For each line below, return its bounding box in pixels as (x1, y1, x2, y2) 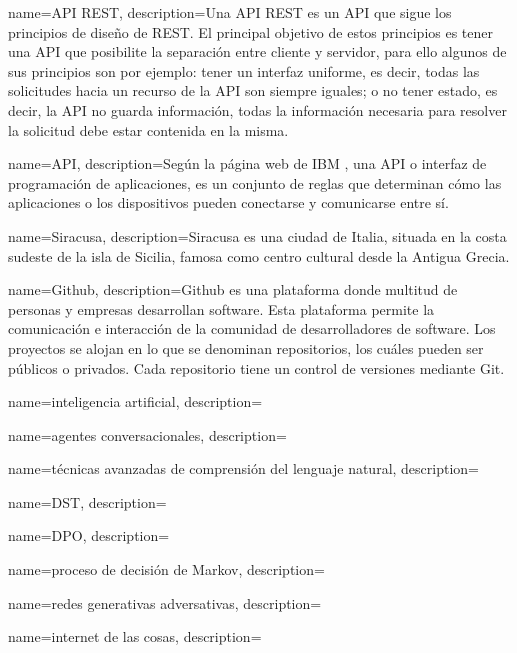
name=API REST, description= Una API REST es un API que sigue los (8, 2, 452, 22)
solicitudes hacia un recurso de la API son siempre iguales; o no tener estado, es (8, 80, 498, 101)
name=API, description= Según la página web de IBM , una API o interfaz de (8, 153, 487, 174)
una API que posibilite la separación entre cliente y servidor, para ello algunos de (8, 41, 507, 62)
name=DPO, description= (8, 525, 170, 546)
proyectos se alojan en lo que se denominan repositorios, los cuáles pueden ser (8, 337, 484, 358)
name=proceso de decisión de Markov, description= (8, 559, 325, 580)
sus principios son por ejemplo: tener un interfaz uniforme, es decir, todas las (8, 60, 480, 81)
